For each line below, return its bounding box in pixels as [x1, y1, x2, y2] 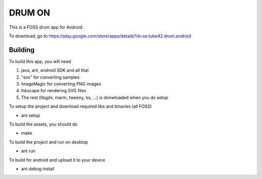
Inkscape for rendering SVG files [21, 88, 87, 94]
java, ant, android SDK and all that [21, 67, 89, 73]
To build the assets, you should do [9, 121, 78, 127]
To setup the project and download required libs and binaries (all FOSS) [9, 103, 152, 109]
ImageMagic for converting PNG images [21, 81, 101, 87]
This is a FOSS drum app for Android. [9, 24, 83, 30]
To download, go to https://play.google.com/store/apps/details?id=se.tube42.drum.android [9, 33, 191, 39]
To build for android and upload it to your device [9, 157, 105, 163]
